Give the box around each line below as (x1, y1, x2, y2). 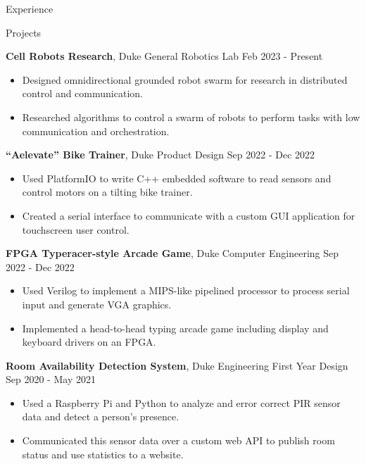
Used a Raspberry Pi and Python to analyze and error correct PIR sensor (22, 395, 341, 410)
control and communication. (22, 86, 143, 101)
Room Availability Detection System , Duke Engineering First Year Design (6, 358, 348, 372)
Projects (6, 25, 42, 39)
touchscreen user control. (22, 222, 130, 237)
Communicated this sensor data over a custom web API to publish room (22, 433, 335, 448)
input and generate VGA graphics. (22, 296, 172, 311)
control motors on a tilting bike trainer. (22, 184, 193, 199)
